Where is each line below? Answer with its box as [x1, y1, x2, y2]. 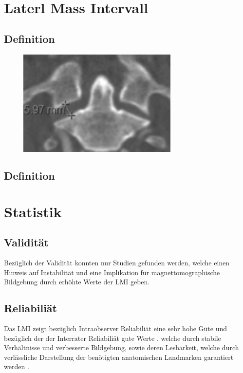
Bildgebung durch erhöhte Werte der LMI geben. [4, 277, 150, 287]
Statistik [4, 201, 62, 221]
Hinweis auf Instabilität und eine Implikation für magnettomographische [4, 267, 220, 277]
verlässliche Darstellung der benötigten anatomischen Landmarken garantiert [4, 352, 234, 362]
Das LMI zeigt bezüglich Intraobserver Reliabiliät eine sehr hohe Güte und [4, 323, 227, 333]
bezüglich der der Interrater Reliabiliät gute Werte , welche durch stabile [4, 333, 221, 343]
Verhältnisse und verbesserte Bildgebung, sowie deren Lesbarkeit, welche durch [4, 342, 239, 353]
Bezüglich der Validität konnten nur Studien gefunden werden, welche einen [4, 257, 230, 267]
